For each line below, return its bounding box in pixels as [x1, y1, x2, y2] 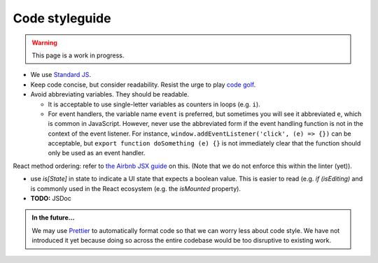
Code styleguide [13, 10, 111, 26]
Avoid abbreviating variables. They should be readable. [30, 90, 189, 99]
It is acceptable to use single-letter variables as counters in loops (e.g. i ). [48, 100, 260, 108]
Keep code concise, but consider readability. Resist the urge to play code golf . [30, 80, 256, 89]
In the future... [31, 213, 75, 222]
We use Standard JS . [30, 71, 91, 79]
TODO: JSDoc [30, 194, 71, 203]
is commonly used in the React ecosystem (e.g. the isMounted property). [30, 184, 241, 192]
